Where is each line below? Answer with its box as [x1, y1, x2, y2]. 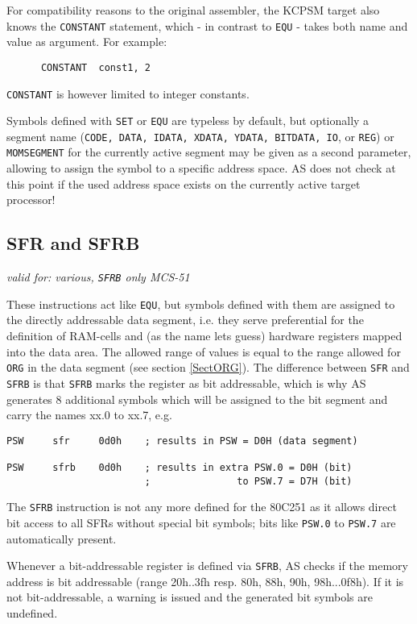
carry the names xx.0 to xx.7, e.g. [6, 406, 172, 423]
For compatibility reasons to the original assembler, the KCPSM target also [6, 2, 380, 18]
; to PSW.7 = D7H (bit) [144, 475, 353, 487]
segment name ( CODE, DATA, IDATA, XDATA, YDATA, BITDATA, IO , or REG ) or [6, 127, 394, 144]
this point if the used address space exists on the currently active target [6, 175, 361, 192]
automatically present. [6, 530, 117, 547]
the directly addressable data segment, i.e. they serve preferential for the [6, 311, 364, 328]
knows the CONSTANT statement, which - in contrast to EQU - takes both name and [6, 17, 408, 34]
